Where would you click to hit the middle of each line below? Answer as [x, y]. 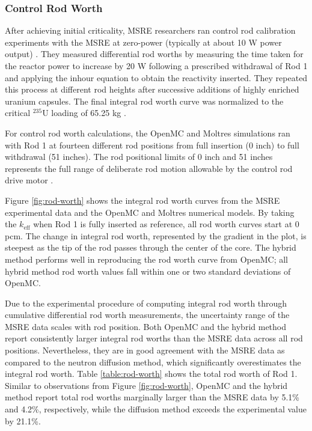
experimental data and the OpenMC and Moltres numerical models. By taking [150, 212]
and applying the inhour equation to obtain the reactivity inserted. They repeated [156, 77]
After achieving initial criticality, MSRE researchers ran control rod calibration [150, 30]
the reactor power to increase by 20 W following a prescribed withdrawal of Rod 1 [156, 66]
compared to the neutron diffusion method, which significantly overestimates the [153, 362]
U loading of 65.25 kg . [84, 113]
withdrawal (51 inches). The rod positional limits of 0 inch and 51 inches [139, 157]
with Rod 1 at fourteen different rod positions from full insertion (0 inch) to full [152, 145]
